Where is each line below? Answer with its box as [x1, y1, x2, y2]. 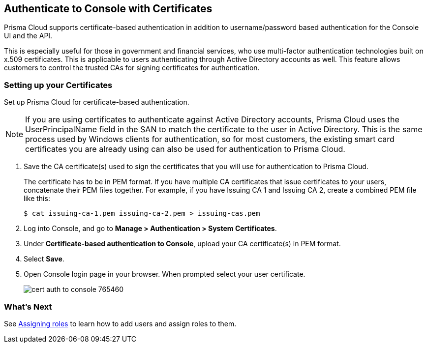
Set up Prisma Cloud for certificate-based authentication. [4, 98, 189, 107]
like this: [24, 194, 50, 203]
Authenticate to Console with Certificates [4, 2, 213, 15]
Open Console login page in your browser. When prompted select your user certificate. [24, 270, 305, 279]
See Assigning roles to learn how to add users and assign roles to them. [4, 319, 237, 328]
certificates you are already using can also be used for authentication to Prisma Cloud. [25, 144, 345, 154]
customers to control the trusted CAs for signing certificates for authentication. [4, 63, 260, 72]
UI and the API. [4, 31, 53, 40]
